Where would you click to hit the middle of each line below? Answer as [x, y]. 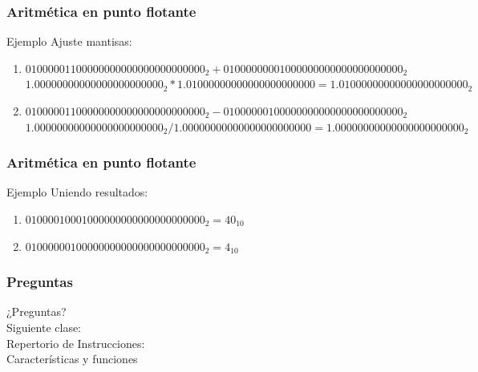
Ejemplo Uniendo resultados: [77, 192]
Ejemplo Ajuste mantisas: [69, 41]
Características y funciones [72, 359]
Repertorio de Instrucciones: [76, 343]
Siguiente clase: [44, 327]
